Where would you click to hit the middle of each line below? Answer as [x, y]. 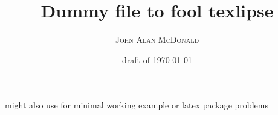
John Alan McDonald [157, 39]
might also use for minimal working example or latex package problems [137, 105]
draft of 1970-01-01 [157, 59]
